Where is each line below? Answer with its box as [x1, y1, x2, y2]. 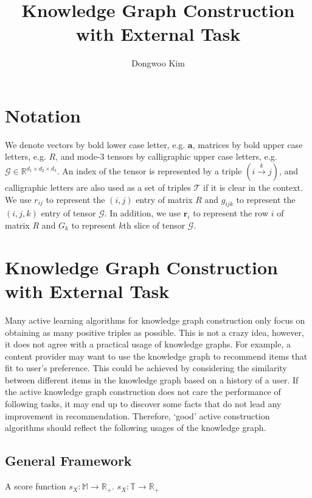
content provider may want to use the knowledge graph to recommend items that [5, 349, 308, 362]
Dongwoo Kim [131, 57, 185, 69]
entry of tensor [41, 207, 96, 219]
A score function [5, 480, 66, 493]
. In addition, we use [104, 207, 181, 219]
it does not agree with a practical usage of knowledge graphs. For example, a [5, 338, 291, 350]
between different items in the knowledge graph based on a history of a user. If [5, 373, 299, 386]
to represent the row [193, 207, 269, 219]
